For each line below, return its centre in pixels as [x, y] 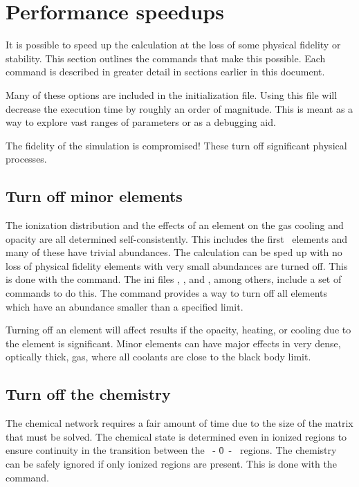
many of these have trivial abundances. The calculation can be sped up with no [174, 252]
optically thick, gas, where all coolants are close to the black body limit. [158, 357]
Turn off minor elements [94, 196]
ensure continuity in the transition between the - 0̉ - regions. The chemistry [171, 450]
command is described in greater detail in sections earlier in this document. [165, 72]
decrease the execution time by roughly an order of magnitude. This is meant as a [179, 108]
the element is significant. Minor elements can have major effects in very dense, [173, 343]
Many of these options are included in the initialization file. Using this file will [172, 94]
